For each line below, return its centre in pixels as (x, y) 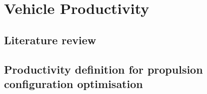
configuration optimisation (73, 83)
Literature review (50, 40)
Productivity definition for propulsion (103, 69)
